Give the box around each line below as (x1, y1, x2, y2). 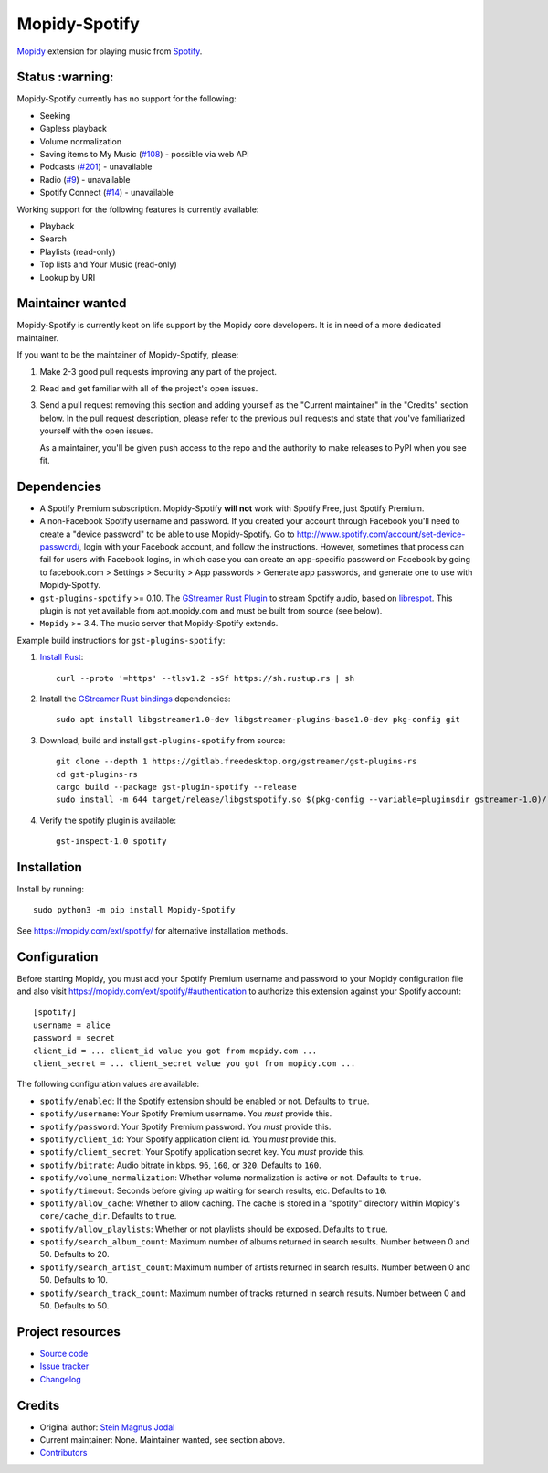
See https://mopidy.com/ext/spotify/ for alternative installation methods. (16, 924, 289, 936)
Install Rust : (39, 652, 84, 663)
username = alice (33, 1019, 111, 1030)
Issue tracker (39, 1361, 90, 1372)
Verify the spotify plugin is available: (39, 815, 177, 826)
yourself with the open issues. (39, 425, 153, 436)
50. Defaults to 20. (39, 1249, 110, 1260)
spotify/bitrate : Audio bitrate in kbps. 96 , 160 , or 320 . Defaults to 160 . (39, 1159, 321, 1170)
